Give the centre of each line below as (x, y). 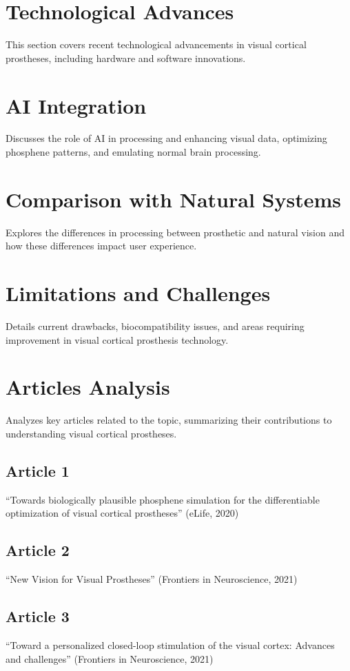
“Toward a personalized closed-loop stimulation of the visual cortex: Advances (170, 644)
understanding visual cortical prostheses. (91, 433)
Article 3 (38, 616)
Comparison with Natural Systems (173, 199)
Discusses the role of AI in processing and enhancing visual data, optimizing (166, 138)
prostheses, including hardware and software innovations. (126, 58)
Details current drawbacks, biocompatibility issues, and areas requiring (155, 326)
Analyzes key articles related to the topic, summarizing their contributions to (169, 420)
